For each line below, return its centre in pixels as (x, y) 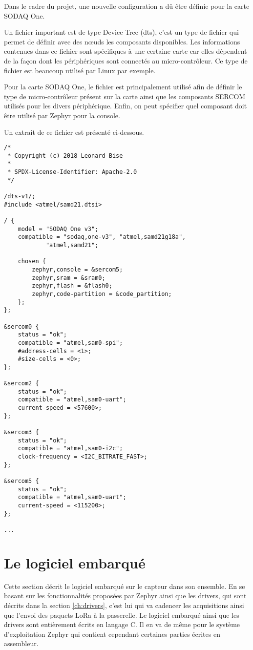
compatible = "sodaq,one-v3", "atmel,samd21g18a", (102, 237)
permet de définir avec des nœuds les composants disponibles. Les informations (122, 41)
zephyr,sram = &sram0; (69, 278)
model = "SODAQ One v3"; (58, 229)
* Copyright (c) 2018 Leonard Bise (65, 156)
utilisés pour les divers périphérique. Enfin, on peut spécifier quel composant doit (126, 106)
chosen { (32, 262)
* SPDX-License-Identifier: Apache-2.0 (72, 172)
